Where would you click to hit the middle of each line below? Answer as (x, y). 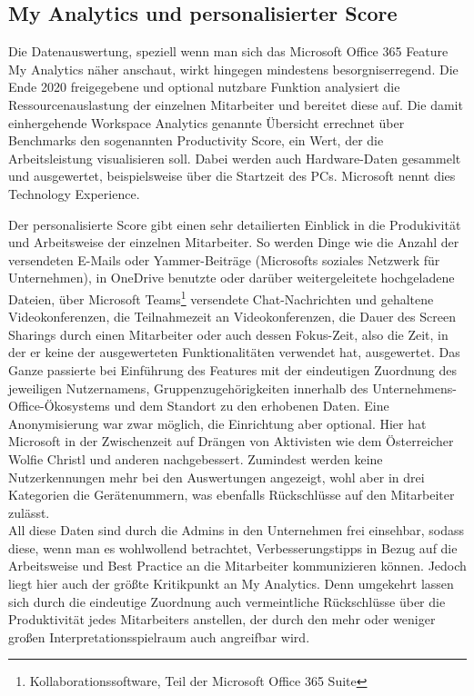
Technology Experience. (74, 193)
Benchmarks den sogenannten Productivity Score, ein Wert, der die (196, 140)
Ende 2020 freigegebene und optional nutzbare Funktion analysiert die (204, 87)
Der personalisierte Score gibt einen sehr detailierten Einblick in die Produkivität (235, 224)
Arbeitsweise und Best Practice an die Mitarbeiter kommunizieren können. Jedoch (237, 566)
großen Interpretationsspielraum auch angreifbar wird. (159, 636)
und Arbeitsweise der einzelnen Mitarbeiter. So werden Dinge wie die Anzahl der (234, 242)
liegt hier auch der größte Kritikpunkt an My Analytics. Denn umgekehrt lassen (231, 584)
